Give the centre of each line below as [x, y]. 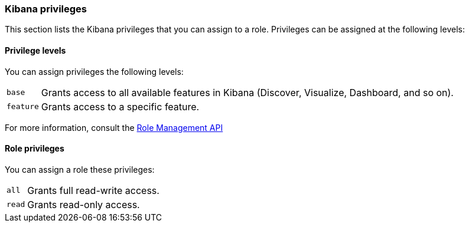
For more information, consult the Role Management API [114, 127]
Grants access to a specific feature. [120, 106]
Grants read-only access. [84, 204]
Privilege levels [35, 50]
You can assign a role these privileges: [80, 169]
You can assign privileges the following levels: [94, 71]
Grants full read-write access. [93, 190]
